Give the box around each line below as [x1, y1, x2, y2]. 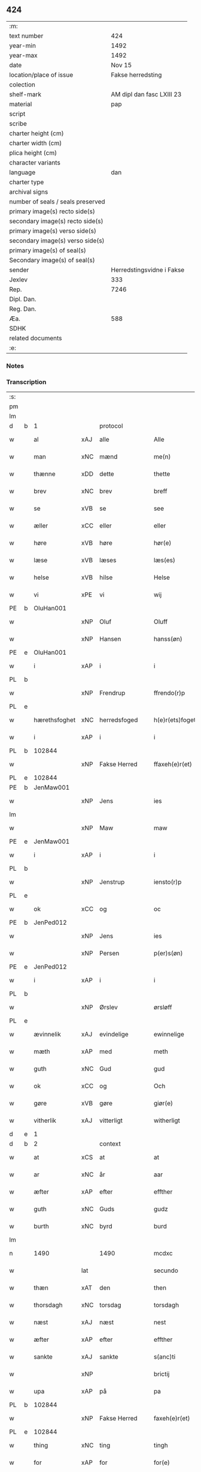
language [9, 168, 36, 176]
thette [153, 470, 170, 478]
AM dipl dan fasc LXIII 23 [111, 90, 182, 98]
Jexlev [9, 275, 28, 284]
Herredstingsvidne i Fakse [111, 265, 185, 274]
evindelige [99, 1030, 129, 1039]
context [99, 1140, 121, 1148]
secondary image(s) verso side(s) [9, 236, 105, 245]
